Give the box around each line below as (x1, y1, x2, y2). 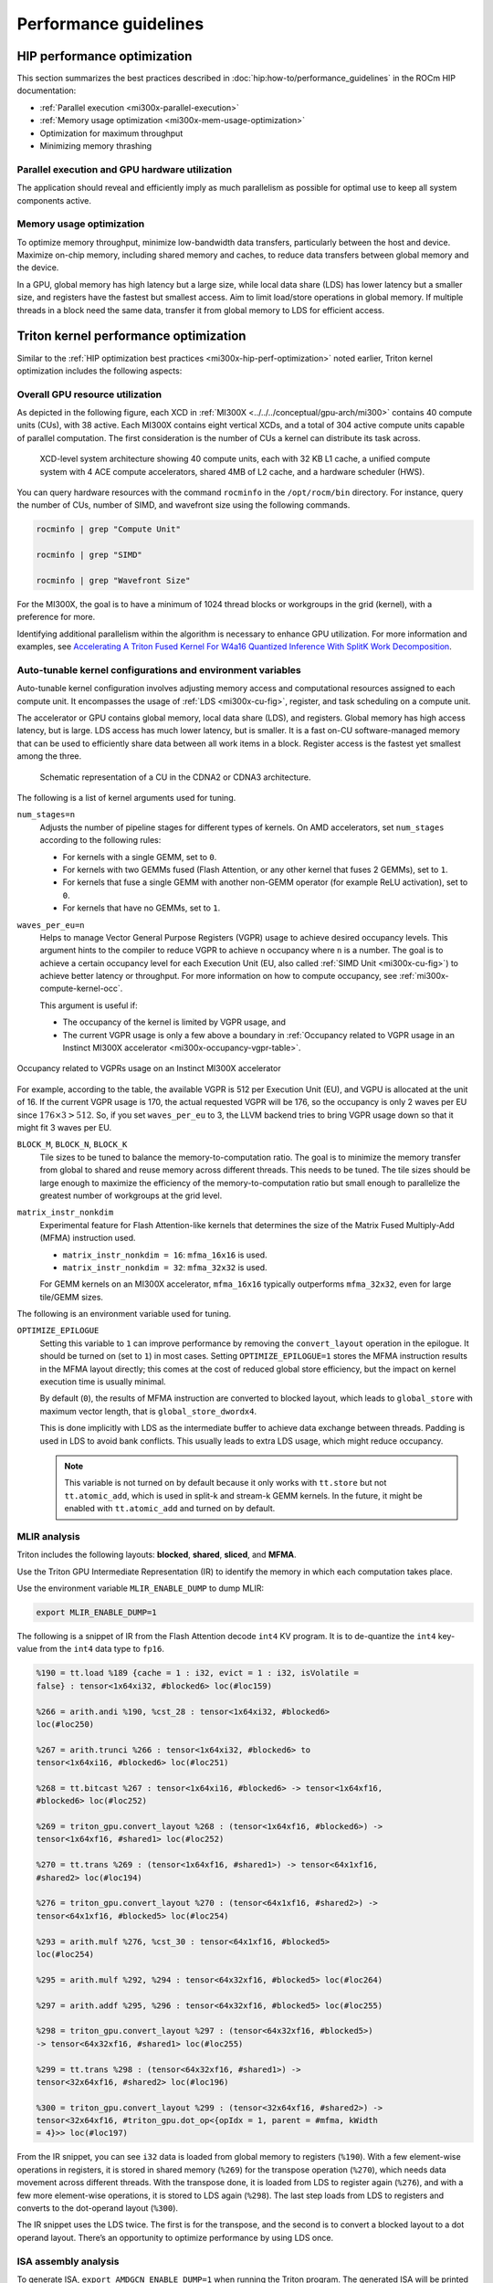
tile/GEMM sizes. (39, 1291, 104, 1302)
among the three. (16, 751, 82, 762)
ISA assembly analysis (16, 2255, 120, 2267)
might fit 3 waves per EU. (16, 1121, 112, 1132)
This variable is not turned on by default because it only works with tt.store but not (64, 1478, 387, 1489)
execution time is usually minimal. (39, 1376, 166, 1387)
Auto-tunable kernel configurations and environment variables (16, 663, 301, 676)
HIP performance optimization (16, 48, 193, 64)
